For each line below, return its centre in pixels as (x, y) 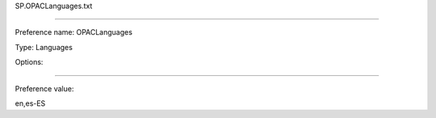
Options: (29, 62)
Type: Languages (44, 47)
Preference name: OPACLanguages (74, 32)
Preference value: (44, 88)
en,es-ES (30, 103)
